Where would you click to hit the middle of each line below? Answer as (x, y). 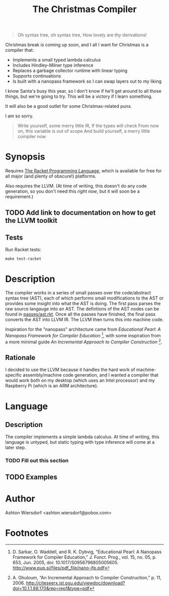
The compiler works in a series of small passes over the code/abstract (78, 293)
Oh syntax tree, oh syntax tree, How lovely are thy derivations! (82, 35)
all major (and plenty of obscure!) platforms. (51, 176)
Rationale (20, 357)
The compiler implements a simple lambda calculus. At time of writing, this (82, 437)
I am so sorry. (19, 116)
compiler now (32, 137)
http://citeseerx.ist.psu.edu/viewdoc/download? (75, 583)
